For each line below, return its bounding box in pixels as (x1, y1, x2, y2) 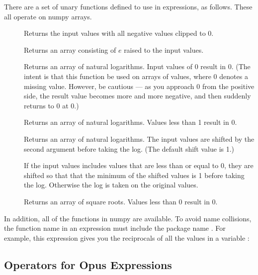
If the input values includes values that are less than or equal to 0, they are (24, 160, 254, 171)
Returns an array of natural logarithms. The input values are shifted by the (24, 133, 255, 144)
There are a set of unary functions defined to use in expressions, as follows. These (4, 1, 253, 11)
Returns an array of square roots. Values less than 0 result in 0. (24, 196, 218, 206)
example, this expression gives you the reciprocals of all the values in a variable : (4, 232, 250, 243)
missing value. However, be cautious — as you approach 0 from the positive (24, 81, 255, 91)
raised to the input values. (124, 44, 204, 55)
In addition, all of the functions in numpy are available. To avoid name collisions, (4, 213, 252, 223)
